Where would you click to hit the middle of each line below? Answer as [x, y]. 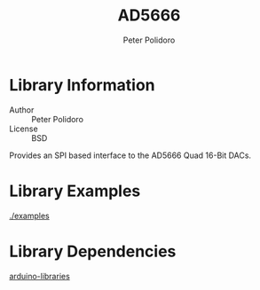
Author [22, 110]
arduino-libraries [40, 276]
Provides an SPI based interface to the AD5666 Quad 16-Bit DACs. [130, 155]
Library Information [82, 85]
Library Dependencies [93, 251]
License [24, 129]
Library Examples [75, 191]
